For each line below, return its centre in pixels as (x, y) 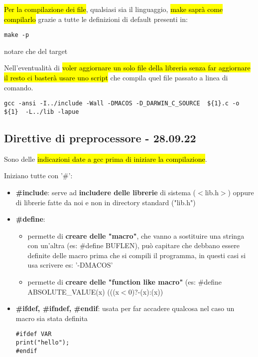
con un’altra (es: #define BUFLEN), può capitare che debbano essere (133, 245)
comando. (19, 87)
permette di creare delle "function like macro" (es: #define (125, 282)
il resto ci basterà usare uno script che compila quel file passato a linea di (116, 78)
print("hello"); (43, 343)
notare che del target (36, 51)
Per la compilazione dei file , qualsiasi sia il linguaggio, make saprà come (114, 9)
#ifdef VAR (34, 334)
